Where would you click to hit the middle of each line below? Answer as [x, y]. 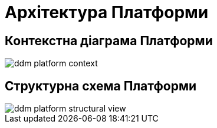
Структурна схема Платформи [101, 86]
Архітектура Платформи [107, 12]
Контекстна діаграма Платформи [109, 41]
